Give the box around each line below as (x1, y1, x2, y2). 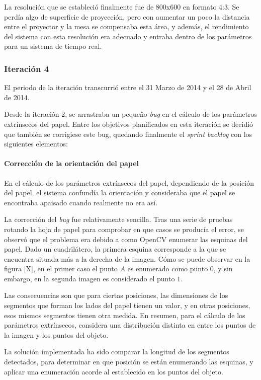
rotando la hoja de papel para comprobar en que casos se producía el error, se (4, 223, 244, 234)
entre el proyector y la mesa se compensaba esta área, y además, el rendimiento (4, 21, 249, 32)
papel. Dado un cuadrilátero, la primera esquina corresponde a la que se (4, 244, 226, 254)
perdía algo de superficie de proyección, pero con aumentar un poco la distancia (4, 11, 250, 22)
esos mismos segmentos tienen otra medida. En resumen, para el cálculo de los (4, 310, 245, 320)
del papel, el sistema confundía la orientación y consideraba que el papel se (4, 187, 235, 198)
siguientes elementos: (4, 138, 68, 149)
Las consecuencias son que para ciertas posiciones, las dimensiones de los (4, 290, 228, 300)
